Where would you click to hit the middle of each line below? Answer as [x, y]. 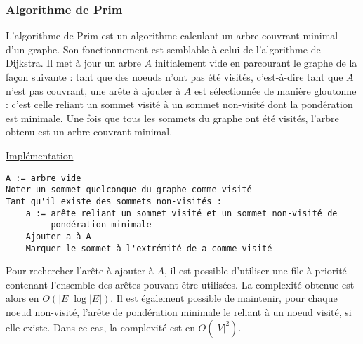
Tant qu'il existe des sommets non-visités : [114, 201]
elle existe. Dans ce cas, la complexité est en [100, 327]
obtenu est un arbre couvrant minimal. [89, 132]
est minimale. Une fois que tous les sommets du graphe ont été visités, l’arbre [172, 118]
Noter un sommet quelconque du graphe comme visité [129, 190]
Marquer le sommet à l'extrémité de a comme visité [149, 248]
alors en [22, 298]
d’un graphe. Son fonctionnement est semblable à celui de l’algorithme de [163, 49]
